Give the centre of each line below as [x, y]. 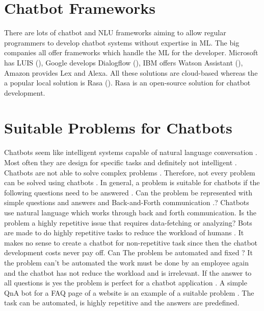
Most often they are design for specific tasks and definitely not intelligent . [121, 162]
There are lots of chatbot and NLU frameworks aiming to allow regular [115, 32]
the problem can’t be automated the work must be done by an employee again [127, 262]
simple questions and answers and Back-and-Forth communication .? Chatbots [127, 202]
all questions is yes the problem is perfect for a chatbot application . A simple [126, 283]
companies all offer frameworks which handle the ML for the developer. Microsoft [131, 52]
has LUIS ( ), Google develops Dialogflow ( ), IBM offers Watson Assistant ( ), [124, 62]
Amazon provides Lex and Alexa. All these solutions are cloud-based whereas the [131, 72]
